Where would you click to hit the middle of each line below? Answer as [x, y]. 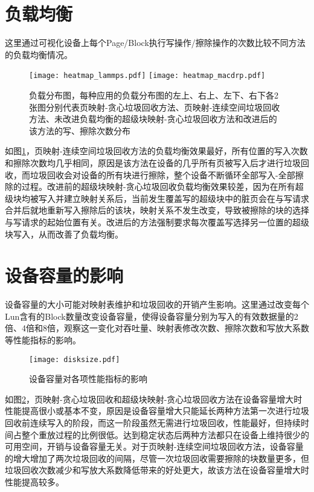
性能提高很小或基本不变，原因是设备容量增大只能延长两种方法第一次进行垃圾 [157, 411]
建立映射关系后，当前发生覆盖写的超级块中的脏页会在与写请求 [186, 198]
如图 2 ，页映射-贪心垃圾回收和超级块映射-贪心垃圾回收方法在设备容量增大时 [154, 399]
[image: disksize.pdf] [75, 359]
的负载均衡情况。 [39, 54]
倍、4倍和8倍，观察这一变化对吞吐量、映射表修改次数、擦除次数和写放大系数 [157, 328]
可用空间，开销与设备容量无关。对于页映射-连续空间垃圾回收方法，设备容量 [154, 446]
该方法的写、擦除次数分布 [80, 130]
